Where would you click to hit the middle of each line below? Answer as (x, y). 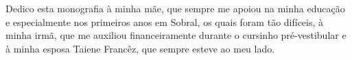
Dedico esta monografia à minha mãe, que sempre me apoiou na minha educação (175, 8)
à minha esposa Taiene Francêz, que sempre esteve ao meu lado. (140, 48)
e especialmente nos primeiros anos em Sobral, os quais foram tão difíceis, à (165, 21)
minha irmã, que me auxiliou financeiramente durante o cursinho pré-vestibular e (176, 35)
